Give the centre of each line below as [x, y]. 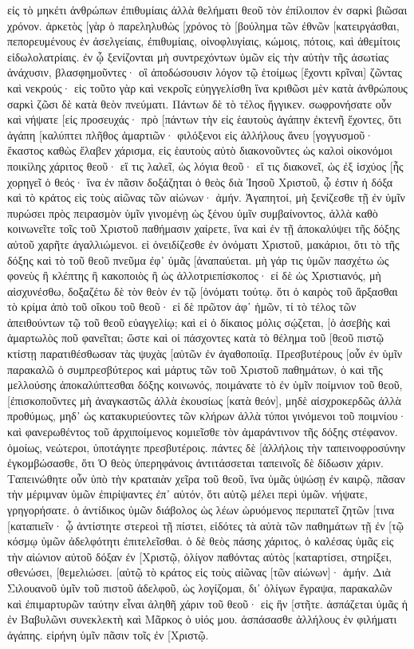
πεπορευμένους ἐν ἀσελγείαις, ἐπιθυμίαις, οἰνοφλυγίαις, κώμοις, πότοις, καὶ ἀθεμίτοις [204, 41]
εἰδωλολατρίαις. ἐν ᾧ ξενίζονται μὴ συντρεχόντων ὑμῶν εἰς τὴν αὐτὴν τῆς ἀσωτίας [198, 56]
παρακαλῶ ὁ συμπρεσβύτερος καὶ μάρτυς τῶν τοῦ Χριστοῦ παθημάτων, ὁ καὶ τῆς [195, 369]
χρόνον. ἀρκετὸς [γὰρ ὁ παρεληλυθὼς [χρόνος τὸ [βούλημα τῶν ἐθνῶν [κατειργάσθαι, [203, 25]
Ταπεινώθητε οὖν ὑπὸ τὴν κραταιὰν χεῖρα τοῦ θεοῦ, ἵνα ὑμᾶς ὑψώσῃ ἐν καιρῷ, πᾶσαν [206, 478]
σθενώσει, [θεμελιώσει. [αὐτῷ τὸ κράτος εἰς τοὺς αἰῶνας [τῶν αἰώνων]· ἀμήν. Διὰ [199, 572]
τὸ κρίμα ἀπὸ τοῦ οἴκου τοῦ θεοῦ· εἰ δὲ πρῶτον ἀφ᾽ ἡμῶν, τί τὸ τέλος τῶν [182, 307]
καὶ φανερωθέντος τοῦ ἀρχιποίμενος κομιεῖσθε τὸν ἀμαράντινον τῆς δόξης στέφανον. [203, 432]
